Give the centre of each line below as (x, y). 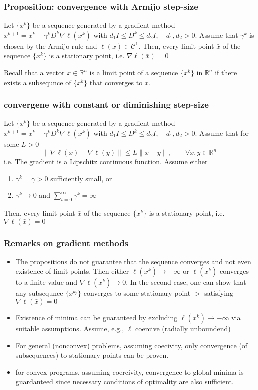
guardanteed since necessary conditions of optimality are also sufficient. (125, 382)
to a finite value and (47, 282)
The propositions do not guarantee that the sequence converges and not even (133, 261)
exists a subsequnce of (38, 82)
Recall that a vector (34, 72)
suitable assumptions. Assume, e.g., (70, 329)
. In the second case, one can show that (186, 282)
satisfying (219, 293)
